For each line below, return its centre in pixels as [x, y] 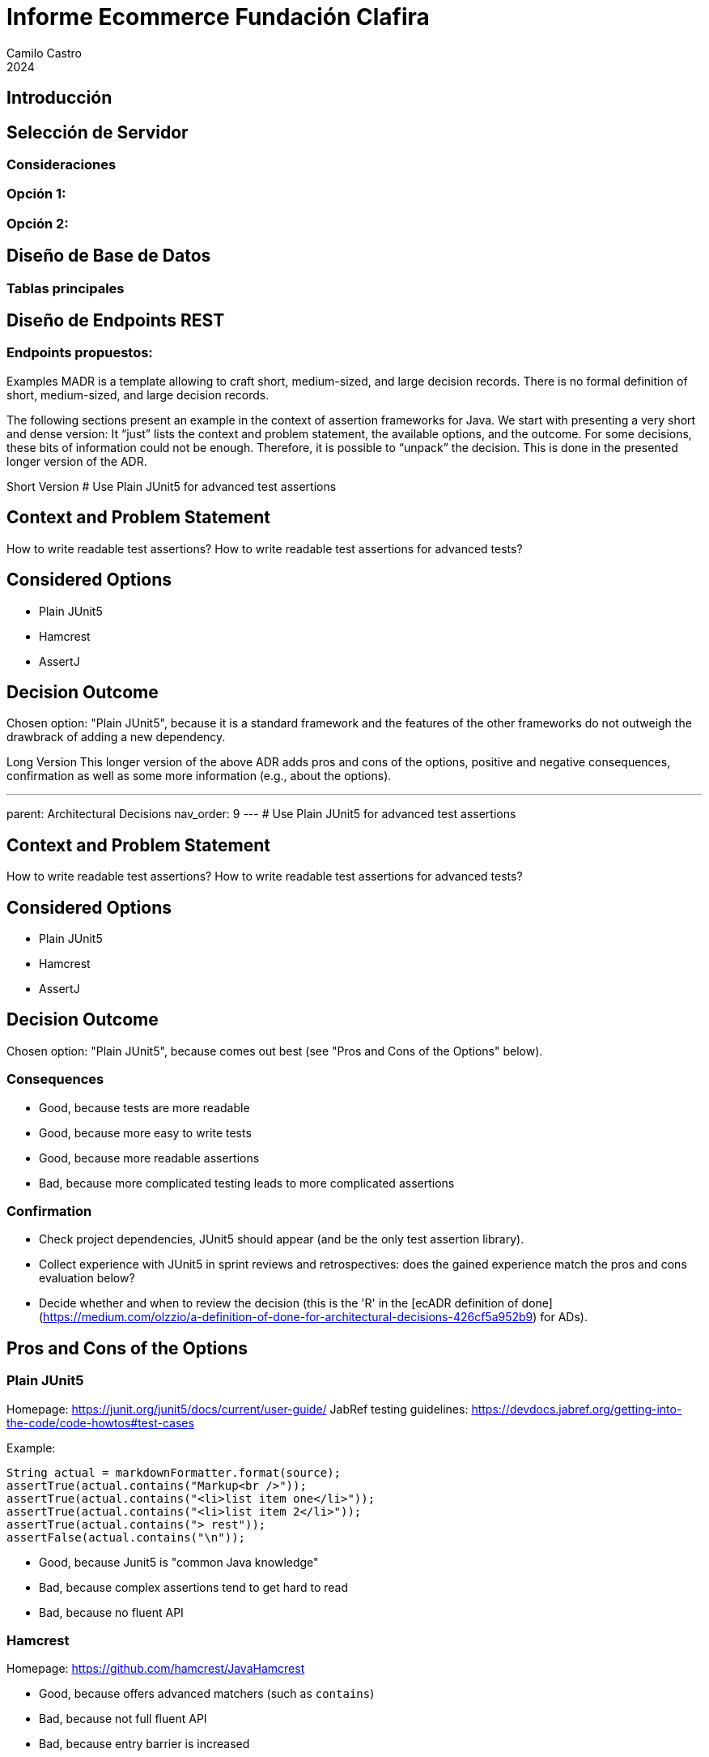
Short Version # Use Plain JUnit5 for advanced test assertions [172, 486]
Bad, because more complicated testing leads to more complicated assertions [247, 1183]
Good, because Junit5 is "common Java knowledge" [179, 1562]
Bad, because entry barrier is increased [144, 1744]
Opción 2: [38, 223]
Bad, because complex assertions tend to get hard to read [194, 1587]
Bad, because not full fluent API [123, 1719]
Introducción [59, 98]
